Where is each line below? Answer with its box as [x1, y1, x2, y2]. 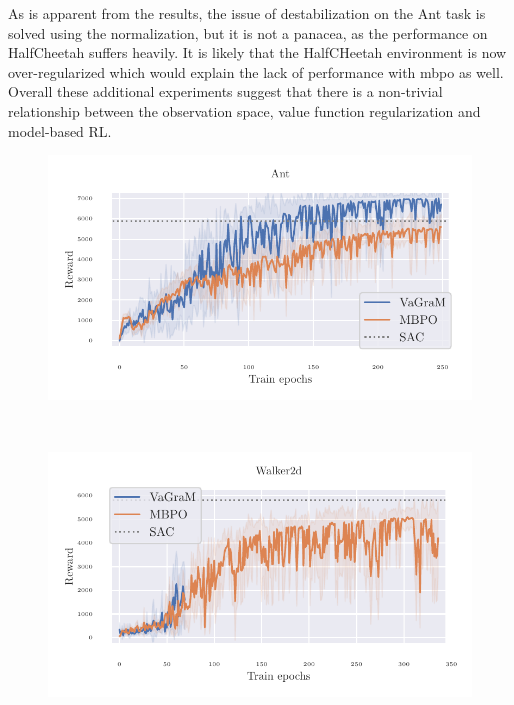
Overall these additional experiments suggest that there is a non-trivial [8, 81, 443, 102]
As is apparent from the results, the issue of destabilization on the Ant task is [8, 3, 486, 23]
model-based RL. [8, 120, 112, 141]
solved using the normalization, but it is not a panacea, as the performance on [8, 22, 488, 43]
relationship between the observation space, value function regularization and [8, 100, 481, 121]
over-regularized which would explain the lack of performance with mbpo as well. [8, 61, 504, 82]
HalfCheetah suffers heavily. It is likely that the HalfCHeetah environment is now [8, 42, 507, 63]
